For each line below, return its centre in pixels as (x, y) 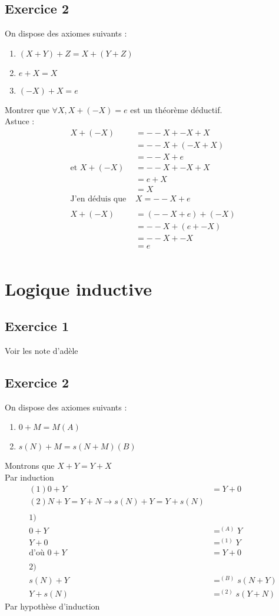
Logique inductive (79, 288)
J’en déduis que (98, 199)
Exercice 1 (37, 326)
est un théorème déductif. (176, 109)
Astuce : (20, 121)
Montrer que (27, 109)
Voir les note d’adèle (41, 350)
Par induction (29, 477)
